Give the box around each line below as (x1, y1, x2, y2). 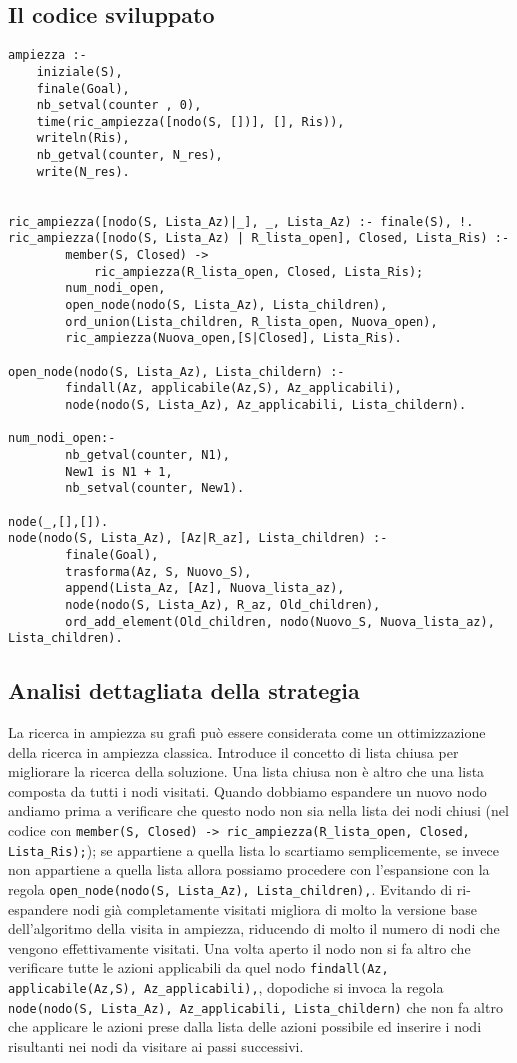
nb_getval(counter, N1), (65, 447, 230, 462)
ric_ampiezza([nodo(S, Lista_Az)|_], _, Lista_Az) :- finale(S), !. (8, 214, 474, 229)
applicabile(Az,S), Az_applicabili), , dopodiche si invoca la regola (8, 977, 444, 997)
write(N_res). (36, 164, 130, 179)
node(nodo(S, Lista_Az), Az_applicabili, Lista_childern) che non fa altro (8, 996, 503, 1017)
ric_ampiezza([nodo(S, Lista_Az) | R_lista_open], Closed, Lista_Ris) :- (8, 231, 510, 246)
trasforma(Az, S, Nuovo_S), (65, 564, 252, 579)
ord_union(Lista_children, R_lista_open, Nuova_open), (65, 314, 438, 329)
